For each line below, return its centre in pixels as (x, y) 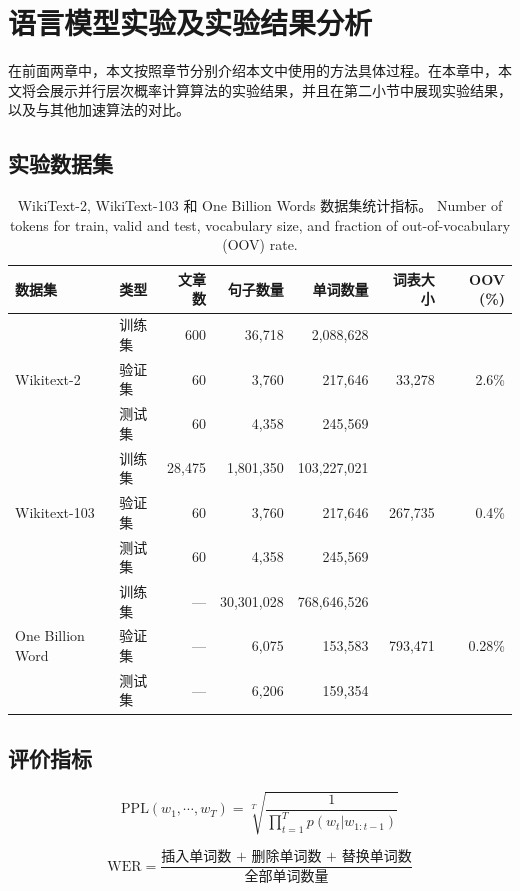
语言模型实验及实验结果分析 (190, 22)
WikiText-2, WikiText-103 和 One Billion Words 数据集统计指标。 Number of (260, 205)
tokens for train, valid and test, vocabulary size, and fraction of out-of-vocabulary (260, 224)
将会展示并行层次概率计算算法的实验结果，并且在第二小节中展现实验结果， (266, 89)
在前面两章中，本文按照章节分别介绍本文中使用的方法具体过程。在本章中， (253, 70)
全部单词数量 (286, 877)
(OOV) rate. (260, 244)
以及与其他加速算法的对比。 (99, 109)
